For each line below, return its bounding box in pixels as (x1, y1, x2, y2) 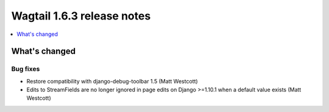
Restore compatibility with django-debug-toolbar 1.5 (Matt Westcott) (26, 77, 198, 85)
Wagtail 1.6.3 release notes (11, 9, 151, 23)
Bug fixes (11, 65, 40, 73)
